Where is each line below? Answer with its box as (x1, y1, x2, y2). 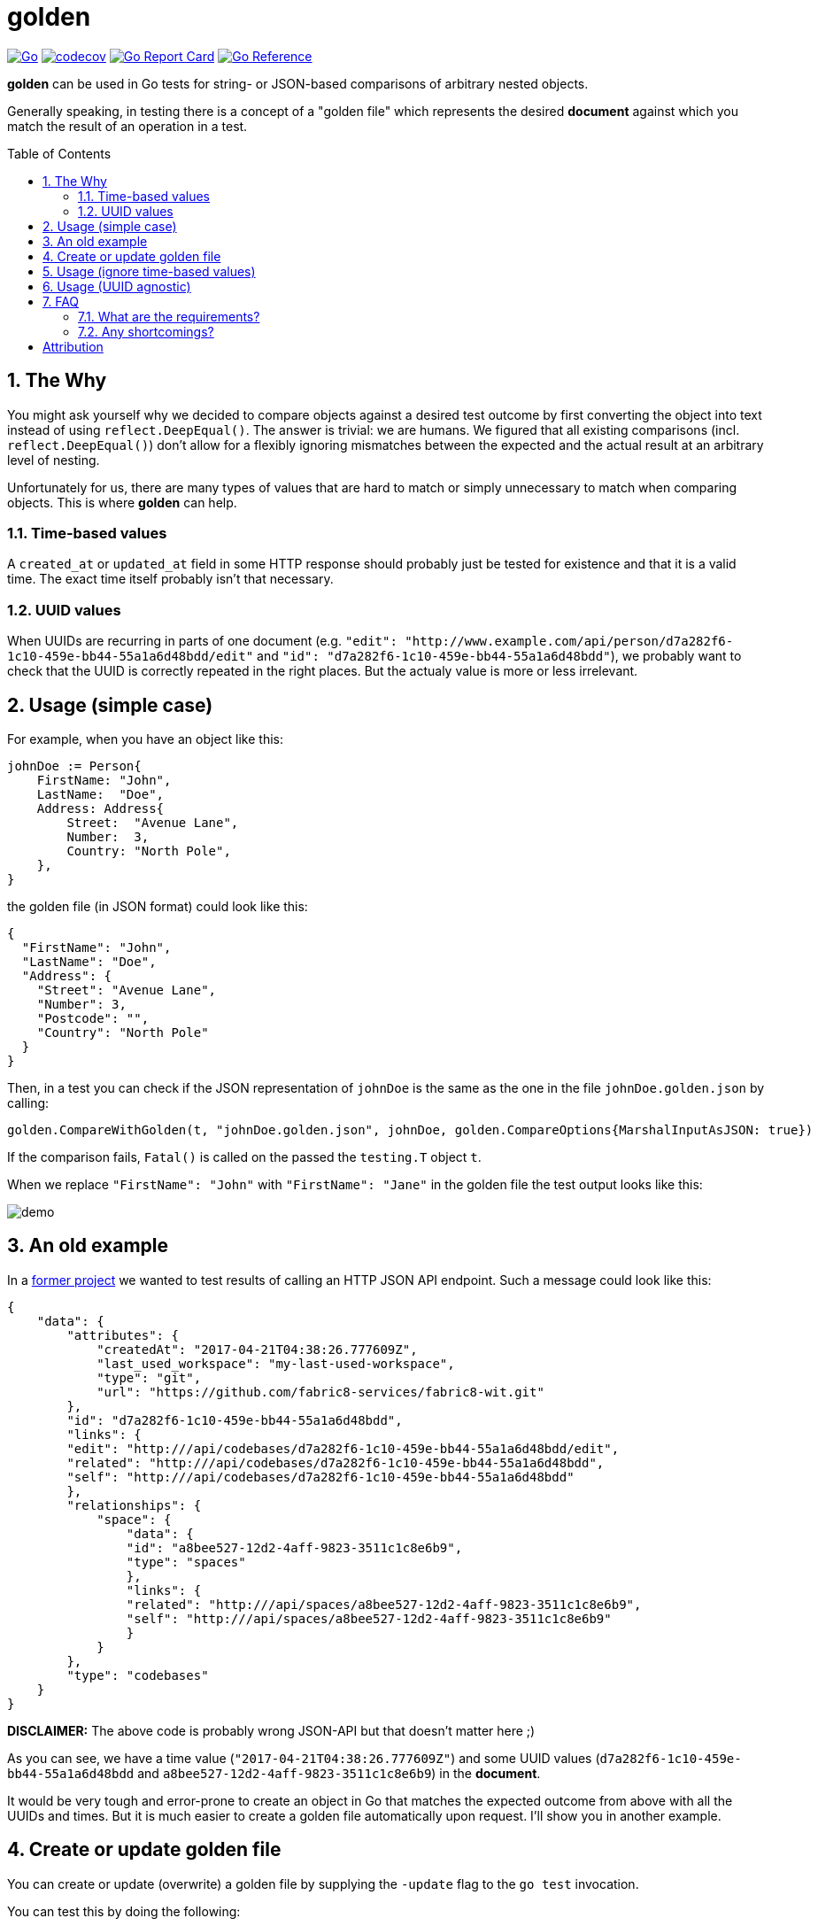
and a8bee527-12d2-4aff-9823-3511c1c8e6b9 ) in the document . (137, 1765, 541, 1781)
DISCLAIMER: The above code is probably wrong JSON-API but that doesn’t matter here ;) (7, 1722, 536, 1738)
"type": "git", (96, 1370, 202, 1385)
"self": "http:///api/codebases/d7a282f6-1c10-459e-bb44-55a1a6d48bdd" (66, 1469, 575, 1484)
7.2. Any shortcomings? (78, 323, 214, 339)
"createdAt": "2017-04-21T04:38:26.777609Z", (96, 1342, 418, 1357)
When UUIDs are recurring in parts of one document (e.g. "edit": (7, 633, 397, 649)
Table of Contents (7, 145, 112, 161)
